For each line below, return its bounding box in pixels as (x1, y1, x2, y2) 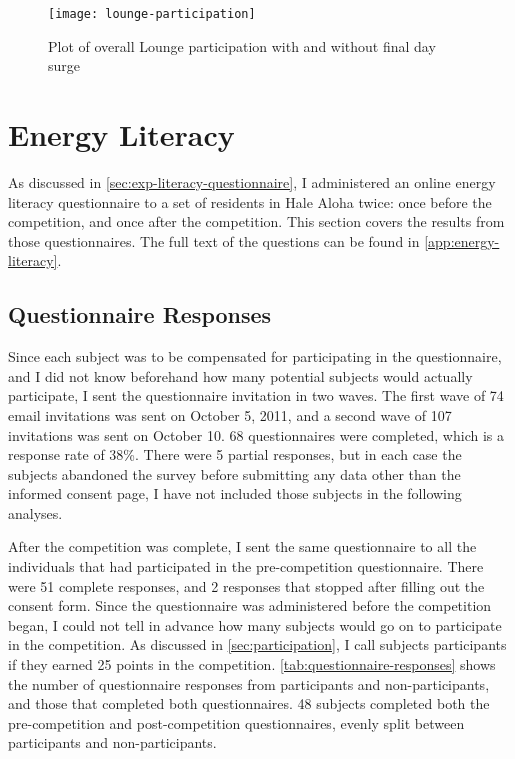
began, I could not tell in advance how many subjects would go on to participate (8, 614, 502, 635)
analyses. (8, 502, 63, 523)
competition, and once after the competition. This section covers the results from (8, 211, 505, 232)
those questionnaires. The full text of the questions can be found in (8, 230, 420, 251)
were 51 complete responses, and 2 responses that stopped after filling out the (8, 575, 485, 596)
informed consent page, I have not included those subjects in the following (8, 483, 462, 504)
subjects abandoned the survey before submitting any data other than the (8, 463, 461, 484)
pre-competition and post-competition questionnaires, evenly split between (8, 712, 465, 733)
